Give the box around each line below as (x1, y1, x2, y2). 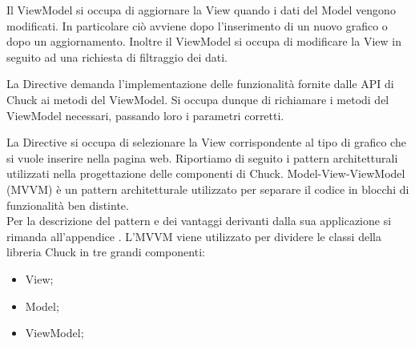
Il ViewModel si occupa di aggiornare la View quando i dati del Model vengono (6, 2, 396, 18)
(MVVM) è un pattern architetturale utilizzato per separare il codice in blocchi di (6, 180, 409, 197)
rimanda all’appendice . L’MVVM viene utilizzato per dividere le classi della (6, 227, 381, 244)
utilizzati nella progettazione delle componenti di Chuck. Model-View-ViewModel (6, 165, 405, 182)
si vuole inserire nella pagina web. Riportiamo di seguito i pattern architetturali (6, 149, 398, 166)
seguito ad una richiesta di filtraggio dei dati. (6, 48, 228, 65)
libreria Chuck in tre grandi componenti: (6, 243, 205, 260)
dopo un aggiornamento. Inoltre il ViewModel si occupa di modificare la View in (6, 33, 401, 50)
